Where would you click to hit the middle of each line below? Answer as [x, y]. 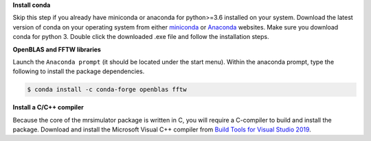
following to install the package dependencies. [79, 71]
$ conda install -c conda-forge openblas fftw [107, 90]
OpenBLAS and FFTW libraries [57, 49]
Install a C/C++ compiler [48, 107]
